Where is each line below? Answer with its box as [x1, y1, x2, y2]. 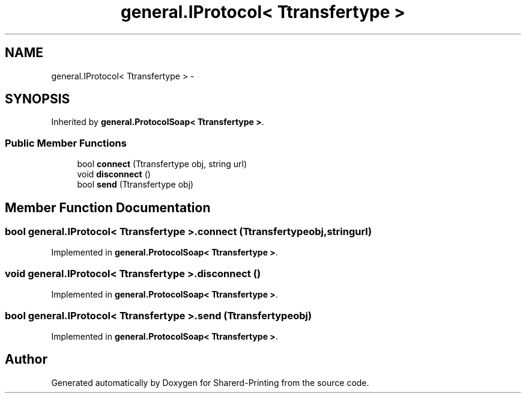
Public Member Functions [5, 136, 127, 149]
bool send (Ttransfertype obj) [77, 179, 194, 190]
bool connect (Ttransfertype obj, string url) [77, 159, 247, 170]
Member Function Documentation [5, 200, 211, 215]
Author [5, 352, 47, 367]
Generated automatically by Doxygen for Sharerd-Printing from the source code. [51, 377, 369, 388]
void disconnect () [77, 169, 151, 180]
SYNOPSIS [5, 91, 70, 107]
